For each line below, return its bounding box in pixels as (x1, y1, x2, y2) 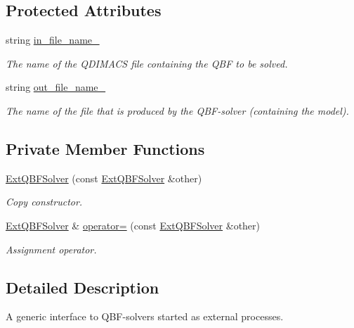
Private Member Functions (6, 137, 205, 159)
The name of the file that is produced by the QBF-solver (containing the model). (6, 103, 349, 118)
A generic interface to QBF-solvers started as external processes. (6, 309, 284, 324)
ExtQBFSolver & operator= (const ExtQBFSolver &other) (6, 217, 261, 232)
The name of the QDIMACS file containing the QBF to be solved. (6, 56, 288, 70)
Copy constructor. (6, 194, 83, 209)
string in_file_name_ (6, 32, 100, 47)
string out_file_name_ (6, 80, 106, 94)
